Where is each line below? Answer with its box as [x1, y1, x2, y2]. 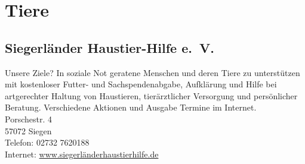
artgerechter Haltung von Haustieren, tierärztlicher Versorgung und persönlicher [5, 89, 298, 102]
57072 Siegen [5, 124, 52, 137]
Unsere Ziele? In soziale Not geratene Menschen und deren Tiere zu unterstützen [5, 66, 300, 78]
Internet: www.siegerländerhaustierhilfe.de [5, 147, 159, 160]
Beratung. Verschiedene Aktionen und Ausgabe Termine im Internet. [5, 101, 257, 113]
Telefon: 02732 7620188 [5, 136, 90, 149]
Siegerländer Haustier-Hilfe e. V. [5, 38, 214, 56]
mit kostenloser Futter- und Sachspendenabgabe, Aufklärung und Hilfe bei [5, 78, 277, 90]
